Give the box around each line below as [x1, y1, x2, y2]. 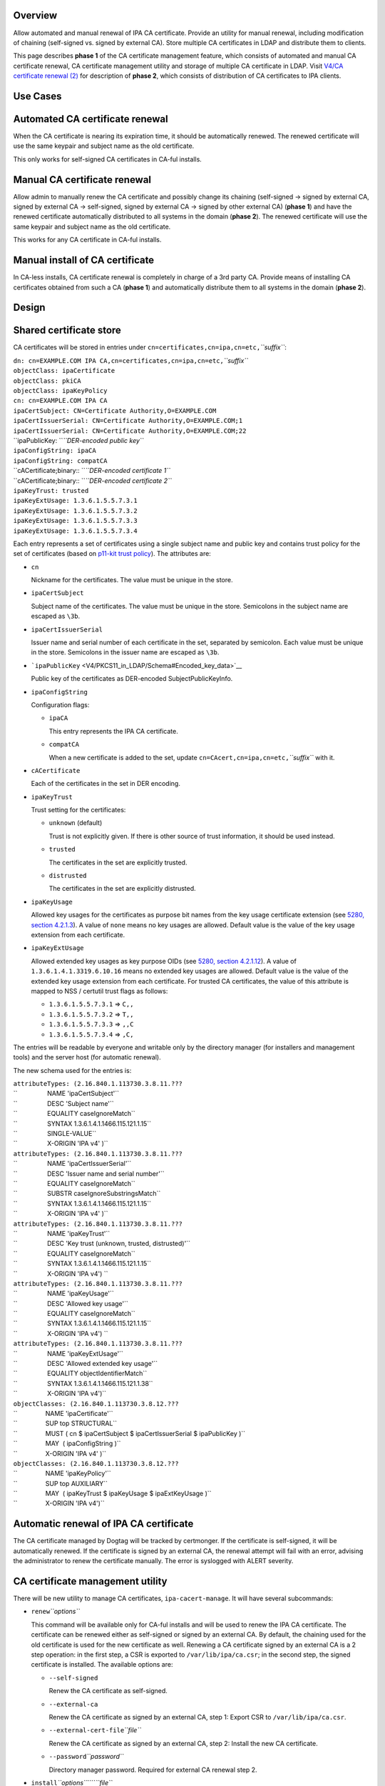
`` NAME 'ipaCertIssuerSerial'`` [13, 1159, 132, 1168]
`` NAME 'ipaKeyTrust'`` [13, 1229, 111, 1237]
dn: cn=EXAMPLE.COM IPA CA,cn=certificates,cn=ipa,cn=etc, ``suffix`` [13, 356, 249, 364]
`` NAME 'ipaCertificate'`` [13, 1409, 113, 1417]
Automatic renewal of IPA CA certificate [13, 1518, 194, 1530]
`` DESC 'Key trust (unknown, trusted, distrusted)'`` [13, 1239, 190, 1248]
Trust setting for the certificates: [31, 806, 126, 814]
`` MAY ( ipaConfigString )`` [13, 1440, 121, 1448]
